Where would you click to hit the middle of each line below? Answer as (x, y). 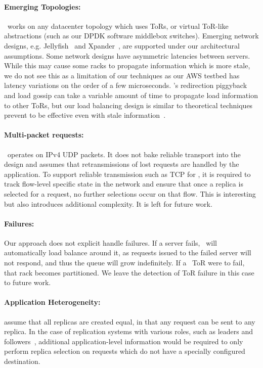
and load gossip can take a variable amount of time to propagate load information (131, 95)
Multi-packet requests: (44, 135)
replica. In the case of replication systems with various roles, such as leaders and (128, 331)
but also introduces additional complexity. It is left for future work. (108, 203)
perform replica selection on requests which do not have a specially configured (125, 351)
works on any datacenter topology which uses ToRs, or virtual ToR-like (118, 26)
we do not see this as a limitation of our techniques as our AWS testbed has (122, 75)
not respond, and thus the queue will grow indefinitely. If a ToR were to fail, (124, 263)
